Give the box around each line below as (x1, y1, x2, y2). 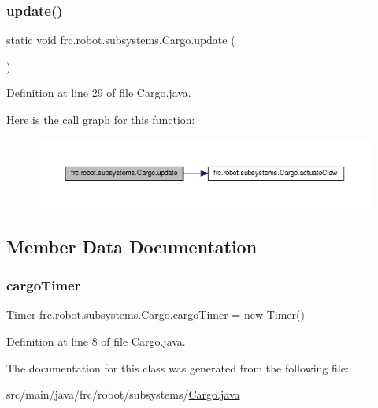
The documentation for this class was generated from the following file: (6, 359, 349, 376)
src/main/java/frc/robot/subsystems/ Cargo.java (6, 386, 240, 402)
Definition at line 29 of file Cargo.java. (6, 84, 191, 101)
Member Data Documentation (6, 234, 258, 258)
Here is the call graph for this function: (6, 111, 195, 127)
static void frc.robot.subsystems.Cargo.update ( (6, 32, 235, 48)
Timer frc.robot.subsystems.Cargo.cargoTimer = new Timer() (6, 306, 305, 323)
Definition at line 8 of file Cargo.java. (6, 332, 186, 349)
